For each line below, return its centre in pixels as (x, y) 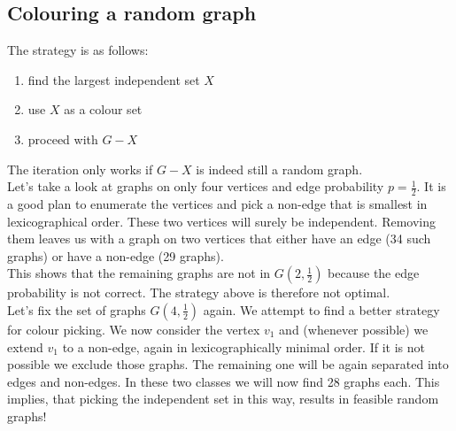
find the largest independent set (114, 79)
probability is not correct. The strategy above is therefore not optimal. (199, 292)
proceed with (63, 139)
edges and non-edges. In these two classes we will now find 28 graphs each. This (224, 381)
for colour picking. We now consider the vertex (134, 329)
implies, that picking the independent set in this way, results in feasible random (223, 399)
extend (25, 346)
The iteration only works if (80, 169)
